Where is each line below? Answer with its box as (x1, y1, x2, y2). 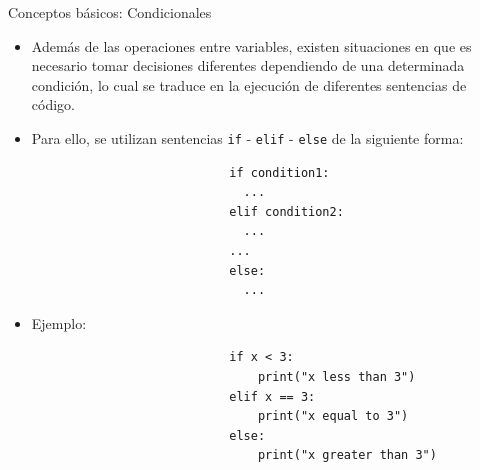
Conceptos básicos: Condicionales (8, 2, 212, 22)
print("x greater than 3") (257, 448, 437, 463)
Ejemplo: (31, 312, 87, 333)
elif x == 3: (229, 389, 316, 404)
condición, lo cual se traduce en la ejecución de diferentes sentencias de (31, 74, 467, 95)
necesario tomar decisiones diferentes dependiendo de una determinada (31, 55, 465, 76)
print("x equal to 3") (257, 409, 409, 424)
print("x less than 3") (257, 369, 416, 384)
